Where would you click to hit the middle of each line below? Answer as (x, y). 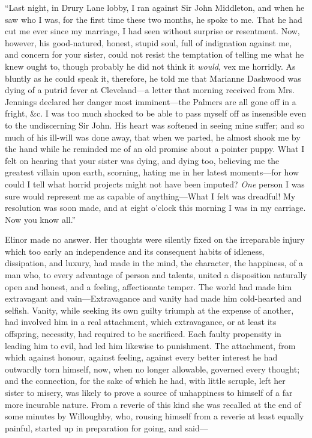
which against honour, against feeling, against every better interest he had (141, 357)
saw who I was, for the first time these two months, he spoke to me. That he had (154, 19)
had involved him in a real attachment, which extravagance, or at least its (141, 322)
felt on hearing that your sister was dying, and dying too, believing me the (142, 160)
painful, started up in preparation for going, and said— (106, 427)
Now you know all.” (40, 219)
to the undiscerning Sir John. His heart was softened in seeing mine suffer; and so (155, 125)
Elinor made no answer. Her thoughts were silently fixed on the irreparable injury (155, 239)
